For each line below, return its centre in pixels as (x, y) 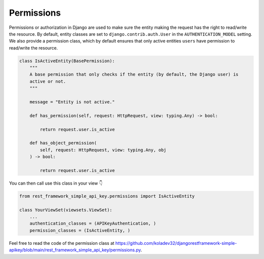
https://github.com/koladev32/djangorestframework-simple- (176, 243)
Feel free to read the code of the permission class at (62, 243)
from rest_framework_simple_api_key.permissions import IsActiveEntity (107, 196)
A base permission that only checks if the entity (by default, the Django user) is (134, 74)
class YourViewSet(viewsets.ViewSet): (66, 210)
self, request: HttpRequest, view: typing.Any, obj (103, 150)
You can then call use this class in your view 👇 (56, 183)
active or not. (48, 81)
